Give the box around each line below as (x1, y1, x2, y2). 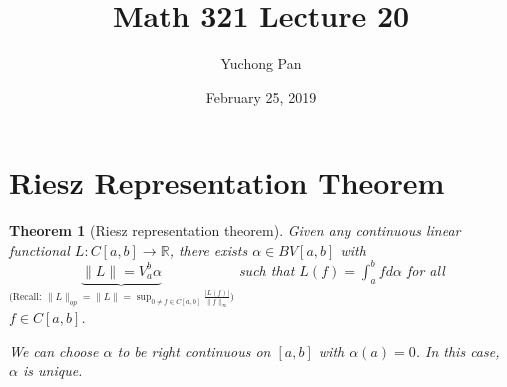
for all (406, 259, 445, 280)
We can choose (9, 340, 99, 361)
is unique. (22, 360, 83, 381)
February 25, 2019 (205, 86, 317, 107)
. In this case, (415, 340, 500, 361)
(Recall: (9, 291, 42, 302)
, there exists (169, 239, 248, 260)
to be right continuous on (117, 340, 271, 361)
